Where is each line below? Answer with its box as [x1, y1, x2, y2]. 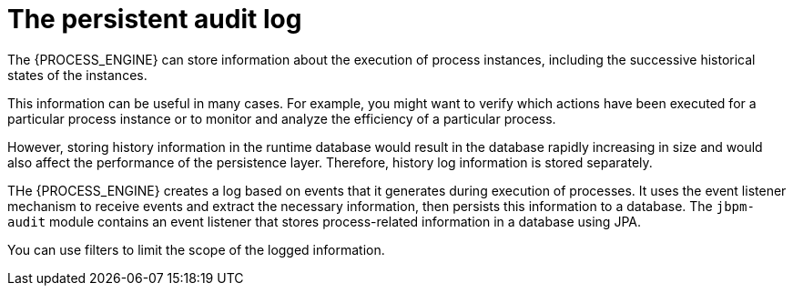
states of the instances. [7, 66, 147, 83]
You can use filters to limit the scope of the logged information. [7, 241, 385, 258]
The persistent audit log [7, 4, 302, 35]
